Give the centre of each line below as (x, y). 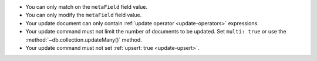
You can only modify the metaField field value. (84, 15)
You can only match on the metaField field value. (87, 7)
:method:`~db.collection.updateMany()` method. (84, 40)
